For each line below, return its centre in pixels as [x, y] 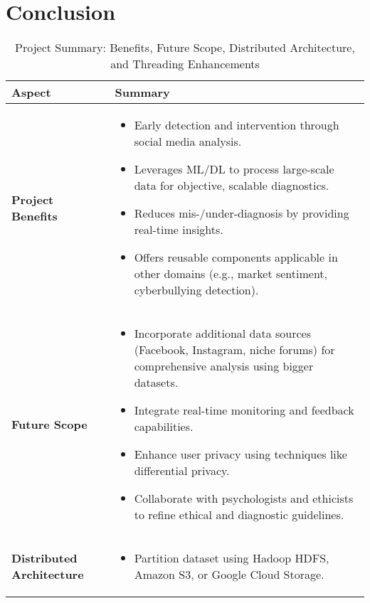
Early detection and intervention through [237, 125]
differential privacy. [182, 471]
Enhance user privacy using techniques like [240, 454]
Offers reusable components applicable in [236, 257]
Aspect [31, 92]
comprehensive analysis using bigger [224, 366]
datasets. [156, 383]
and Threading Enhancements [185, 64]
